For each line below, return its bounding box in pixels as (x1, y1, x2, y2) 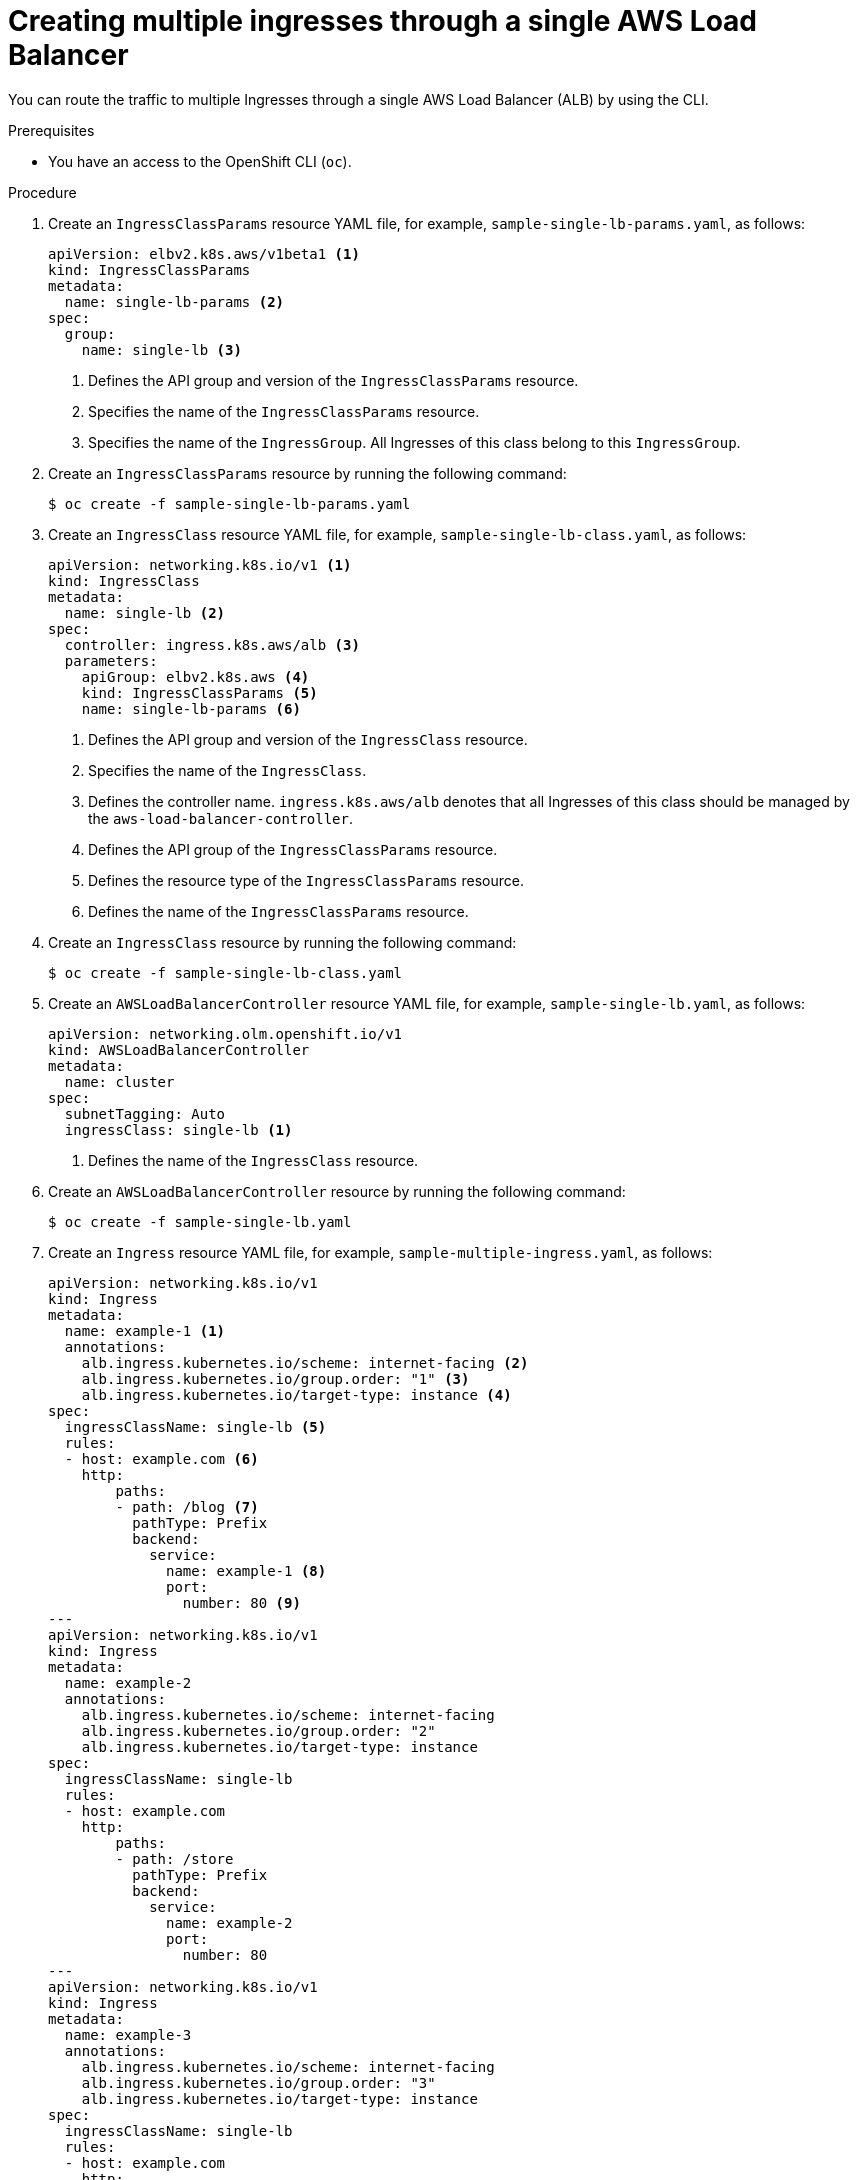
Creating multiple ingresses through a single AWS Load (8, 4, 758, 38)
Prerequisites (8, 121, 95, 139)
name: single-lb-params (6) (81, 700, 301, 717)
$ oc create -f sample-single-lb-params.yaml (48, 495, 411, 512)
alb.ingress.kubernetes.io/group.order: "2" (81, 1722, 436, 1739)
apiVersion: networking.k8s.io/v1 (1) (48, 556, 352, 573)
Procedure (8, 183, 77, 201)
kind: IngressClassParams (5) (81, 684, 318, 701)
